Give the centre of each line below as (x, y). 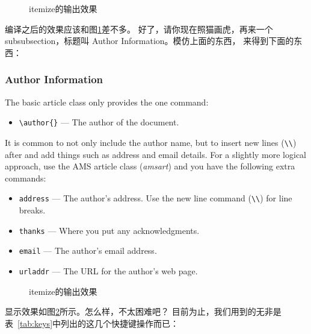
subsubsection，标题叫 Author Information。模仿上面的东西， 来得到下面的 (149, 41)
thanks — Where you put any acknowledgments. (109, 230)
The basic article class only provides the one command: (107, 102)
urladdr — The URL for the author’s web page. (108, 270)
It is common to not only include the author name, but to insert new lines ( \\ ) (151, 142)
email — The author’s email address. (88, 250)
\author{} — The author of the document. (99, 122)
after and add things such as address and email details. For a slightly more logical (156, 154)
